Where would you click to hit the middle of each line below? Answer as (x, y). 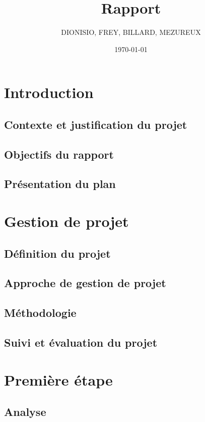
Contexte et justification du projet (96, 124)
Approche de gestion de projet (85, 283)
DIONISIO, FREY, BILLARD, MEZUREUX (131, 32)
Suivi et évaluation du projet (81, 342)
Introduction (49, 92)
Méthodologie (40, 313)
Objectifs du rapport (59, 154)
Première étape (58, 379)
